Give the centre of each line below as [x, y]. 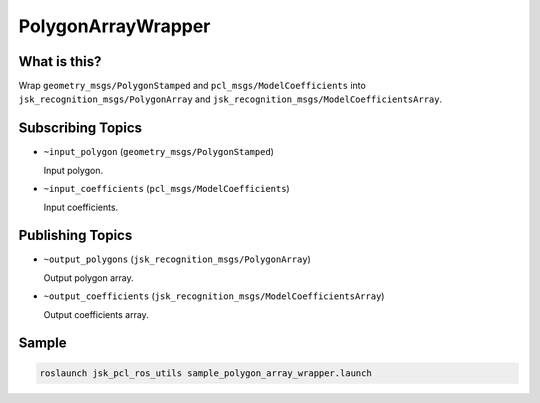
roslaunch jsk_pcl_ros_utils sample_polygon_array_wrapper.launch [205, 373]
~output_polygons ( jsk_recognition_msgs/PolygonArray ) [177, 259]
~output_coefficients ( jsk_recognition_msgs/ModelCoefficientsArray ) [214, 296]
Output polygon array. [88, 277]
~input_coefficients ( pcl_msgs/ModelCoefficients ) [166, 189]
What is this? [60, 61]
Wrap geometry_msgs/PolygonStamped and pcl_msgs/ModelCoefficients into [192, 86]
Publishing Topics [75, 235]
